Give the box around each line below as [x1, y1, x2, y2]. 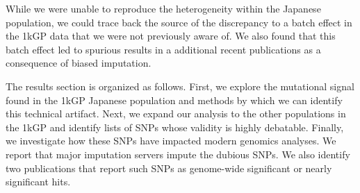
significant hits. [6, 174, 71, 189]
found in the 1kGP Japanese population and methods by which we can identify [6, 92, 343, 107]
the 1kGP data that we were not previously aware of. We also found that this [6, 28, 336, 43]
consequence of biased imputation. [6, 56, 152, 70]
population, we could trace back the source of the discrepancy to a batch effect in [6, 15, 352, 29]
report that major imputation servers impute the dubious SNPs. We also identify [6, 146, 350, 161]
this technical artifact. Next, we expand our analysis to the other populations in [6, 106, 346, 121]
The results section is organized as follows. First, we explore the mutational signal [6, 78, 354, 93]
